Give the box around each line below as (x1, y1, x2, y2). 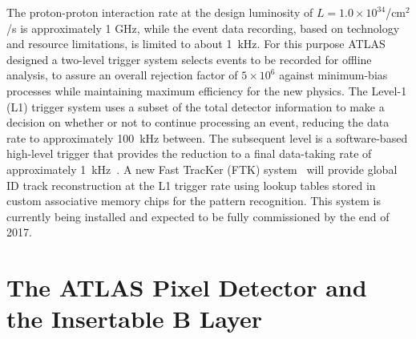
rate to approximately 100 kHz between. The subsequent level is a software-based (6, 129, 408, 146)
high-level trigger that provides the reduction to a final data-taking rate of (6, 145, 372, 162)
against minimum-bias (279, 67, 388, 83)
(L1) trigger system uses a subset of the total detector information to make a (6, 98, 385, 115)
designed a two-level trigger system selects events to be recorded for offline (6, 50, 372, 67)
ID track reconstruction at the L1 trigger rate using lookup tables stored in (6, 176, 376, 193)
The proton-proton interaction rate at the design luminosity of (6, 4, 313, 20)
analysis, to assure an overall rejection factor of (6, 67, 238, 83)
